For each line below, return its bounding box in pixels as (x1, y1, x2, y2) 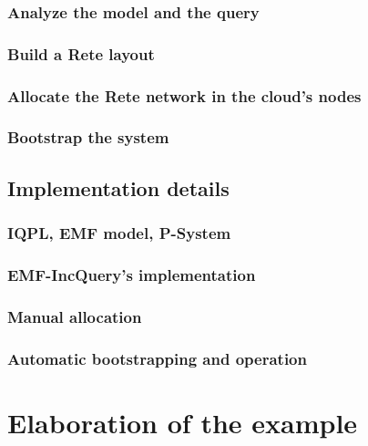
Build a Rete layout (7, 42, 155, 65)
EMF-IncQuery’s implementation (7, 263, 256, 285)
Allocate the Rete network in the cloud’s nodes (7, 84, 362, 107)
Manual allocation (7, 305, 142, 327)
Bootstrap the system (7, 126, 169, 149)
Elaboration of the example (7, 403, 358, 441)
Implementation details (7, 173, 230, 202)
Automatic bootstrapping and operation (7, 347, 307, 369)
